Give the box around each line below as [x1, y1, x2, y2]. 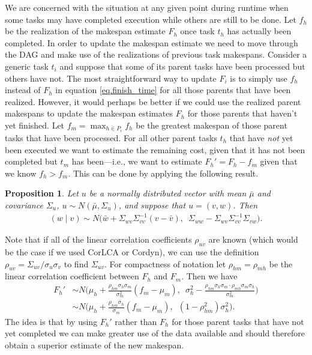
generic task [5, 59, 49, 72]
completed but [5, 155, 58, 168]
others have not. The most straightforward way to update [5, 71, 217, 84]
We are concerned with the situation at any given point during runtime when [5, 1, 289, 13]
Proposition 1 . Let [5, 187, 79, 199]
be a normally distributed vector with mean [89, 187, 247, 199]
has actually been [227, 25, 292, 37]
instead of [5, 83, 41, 96]
